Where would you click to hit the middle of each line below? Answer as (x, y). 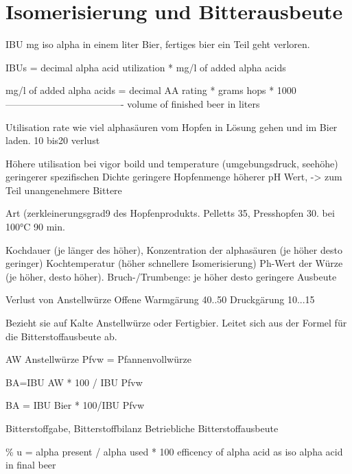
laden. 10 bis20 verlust (53, 140)
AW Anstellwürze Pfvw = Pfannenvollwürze (98, 359)
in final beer (31, 465)
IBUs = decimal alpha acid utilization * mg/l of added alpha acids (146, 67)
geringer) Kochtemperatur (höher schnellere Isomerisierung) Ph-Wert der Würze (174, 263)
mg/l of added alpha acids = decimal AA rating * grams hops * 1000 (151, 90)
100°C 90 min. (35, 227)
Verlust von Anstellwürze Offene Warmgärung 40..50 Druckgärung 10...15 (160, 299)
